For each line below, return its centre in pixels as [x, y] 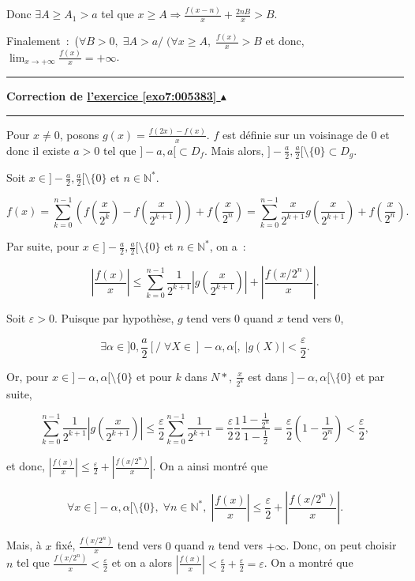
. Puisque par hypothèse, [114, 318]
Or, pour [28, 376]
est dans [268, 376]
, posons [79, 134]
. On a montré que [308, 562]
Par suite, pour [43, 246]
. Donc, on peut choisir [341, 545]
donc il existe [38, 150]
